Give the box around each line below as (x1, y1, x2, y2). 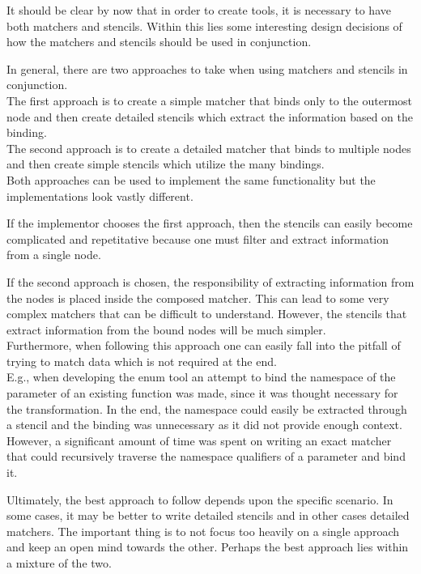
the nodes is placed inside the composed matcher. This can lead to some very (6, 289, 389, 306)
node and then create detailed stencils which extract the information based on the (6, 108, 414, 125)
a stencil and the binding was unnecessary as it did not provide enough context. (6, 416, 402, 433)
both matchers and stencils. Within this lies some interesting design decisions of (6, 17, 402, 34)
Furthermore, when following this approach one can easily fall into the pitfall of (6, 337, 401, 354)
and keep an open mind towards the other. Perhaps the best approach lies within (6, 538, 409, 555)
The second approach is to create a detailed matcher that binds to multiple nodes (6, 139, 411, 156)
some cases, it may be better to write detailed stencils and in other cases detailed (6, 507, 410, 524)
